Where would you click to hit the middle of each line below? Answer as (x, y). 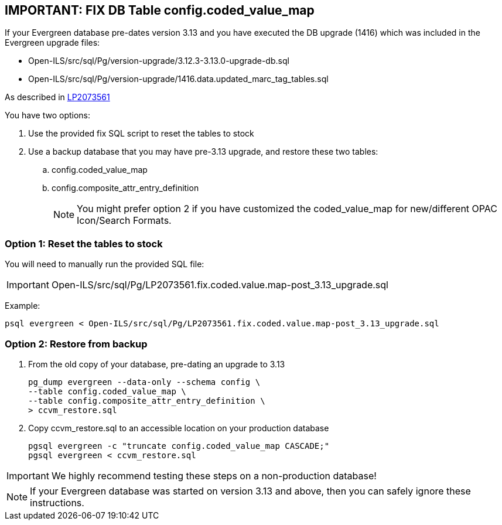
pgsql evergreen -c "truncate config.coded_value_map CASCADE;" (179, 446)
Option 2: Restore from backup (76, 344)
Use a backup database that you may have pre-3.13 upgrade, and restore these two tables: (203, 152)
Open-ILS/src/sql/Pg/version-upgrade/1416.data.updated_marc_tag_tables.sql (178, 79)
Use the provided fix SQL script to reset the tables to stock (141, 134)
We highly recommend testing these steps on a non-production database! (214, 475)
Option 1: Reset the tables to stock (84, 243)
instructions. (57, 502)
